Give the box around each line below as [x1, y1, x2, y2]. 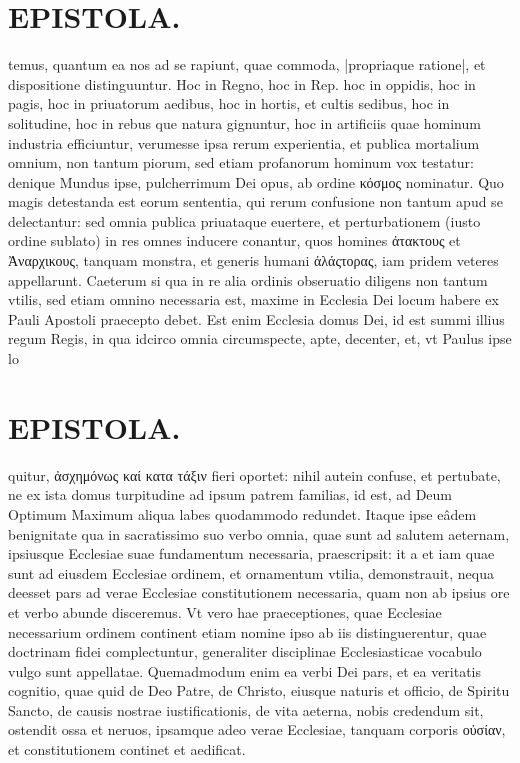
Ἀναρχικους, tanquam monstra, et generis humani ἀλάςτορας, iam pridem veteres [8, 250, 499, 271]
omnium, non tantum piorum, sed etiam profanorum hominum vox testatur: [8, 152, 474, 173]
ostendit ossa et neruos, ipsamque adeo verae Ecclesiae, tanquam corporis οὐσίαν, [8, 719, 506, 740]
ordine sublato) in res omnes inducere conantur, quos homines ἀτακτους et [8, 230, 461, 251]
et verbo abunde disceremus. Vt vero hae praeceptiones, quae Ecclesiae [8, 601, 442, 622]
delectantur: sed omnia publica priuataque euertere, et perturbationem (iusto [8, 210, 481, 231]
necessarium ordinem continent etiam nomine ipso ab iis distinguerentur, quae [8, 621, 487, 642]
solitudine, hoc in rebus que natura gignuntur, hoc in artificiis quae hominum [8, 112, 481, 133]
